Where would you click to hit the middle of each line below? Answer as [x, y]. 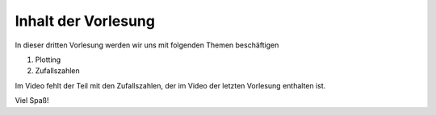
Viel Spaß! [32, 101]
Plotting [48, 60]
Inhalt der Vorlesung [85, 21]
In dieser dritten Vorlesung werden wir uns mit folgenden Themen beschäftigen [147, 45]
